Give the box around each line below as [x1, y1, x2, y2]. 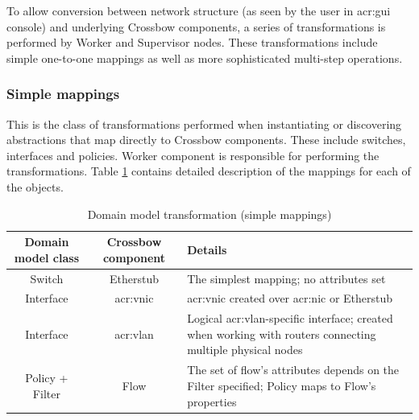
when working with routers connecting [187, 325, 376, 342]
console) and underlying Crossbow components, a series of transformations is [6, 18, 386, 35]
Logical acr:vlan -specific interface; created [187, 310, 393, 327]
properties [187, 393, 237, 410]
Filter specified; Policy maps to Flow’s [187, 377, 376, 393]
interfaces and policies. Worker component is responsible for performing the [6, 146, 380, 163]
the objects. [6, 178, 64, 195]
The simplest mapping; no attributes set [187, 270, 386, 286]
